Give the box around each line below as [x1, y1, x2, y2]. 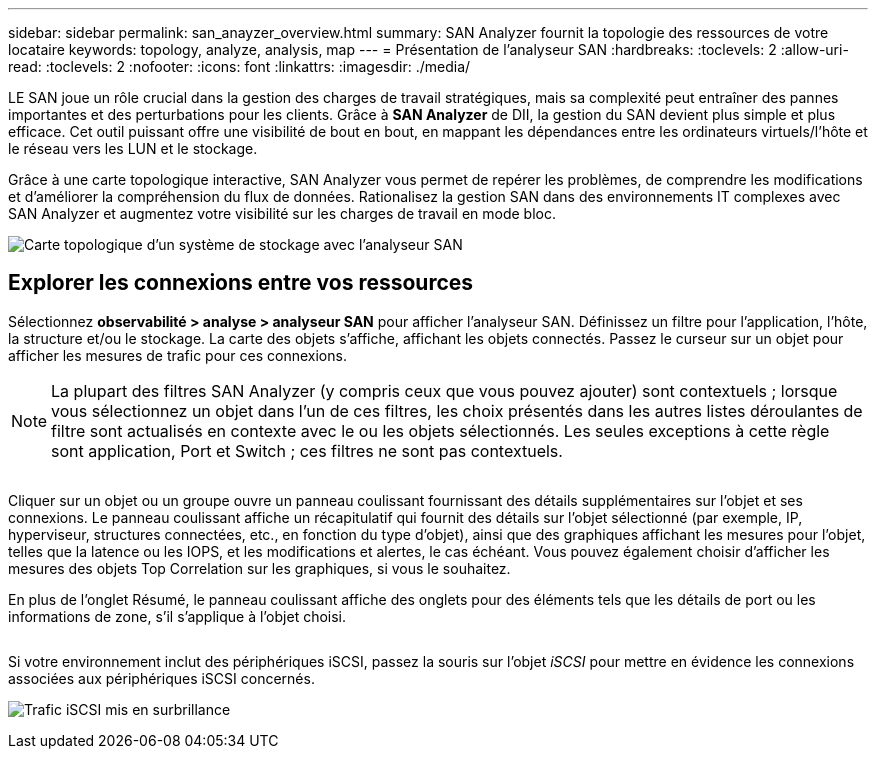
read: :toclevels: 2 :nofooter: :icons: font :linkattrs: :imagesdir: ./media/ [8, 58, 471, 75]
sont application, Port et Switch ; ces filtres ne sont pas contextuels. [51, 440, 563, 461]
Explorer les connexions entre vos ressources [8, 270, 474, 296]
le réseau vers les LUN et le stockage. [8, 140, 258, 157]
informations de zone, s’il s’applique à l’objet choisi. [8, 607, 347, 625]
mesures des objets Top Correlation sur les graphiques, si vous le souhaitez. [8, 559, 511, 577]
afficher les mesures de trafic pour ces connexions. [8, 346, 347, 364]
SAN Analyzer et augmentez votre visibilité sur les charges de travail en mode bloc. [8, 205, 557, 222]
